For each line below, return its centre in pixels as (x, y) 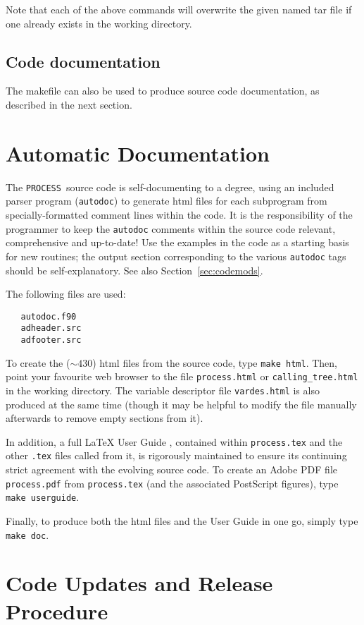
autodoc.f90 (49, 316)
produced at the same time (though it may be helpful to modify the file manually (181, 404)
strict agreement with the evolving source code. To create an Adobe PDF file (172, 469)
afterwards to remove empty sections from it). (105, 418)
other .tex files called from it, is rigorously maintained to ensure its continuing (176, 455)
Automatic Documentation (138, 153)
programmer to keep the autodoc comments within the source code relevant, (171, 228)
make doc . (27, 534)
